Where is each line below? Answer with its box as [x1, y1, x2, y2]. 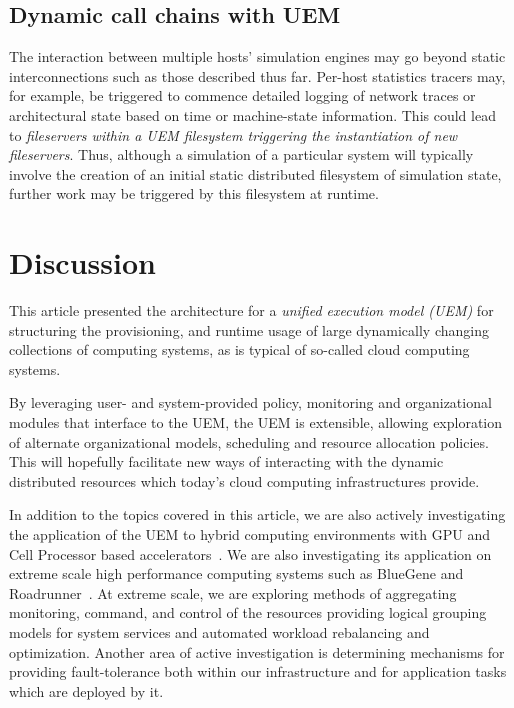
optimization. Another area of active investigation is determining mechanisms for [9, 641, 505, 662]
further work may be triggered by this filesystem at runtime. [9, 183, 379, 204]
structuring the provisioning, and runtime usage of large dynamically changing [9, 319, 489, 340]
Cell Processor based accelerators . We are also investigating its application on [9, 543, 492, 564]
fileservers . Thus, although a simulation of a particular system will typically [9, 144, 474, 165]
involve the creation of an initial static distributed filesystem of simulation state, [9, 163, 502, 184]
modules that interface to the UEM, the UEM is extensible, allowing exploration [9, 412, 503, 433]
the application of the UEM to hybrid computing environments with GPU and [9, 524, 490, 545]
